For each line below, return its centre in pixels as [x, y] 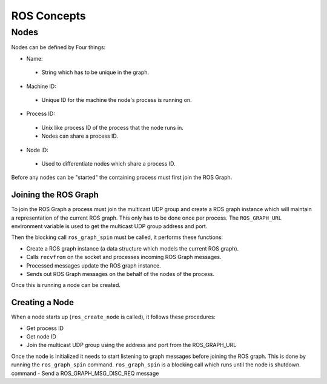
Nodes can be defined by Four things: [58, 47]
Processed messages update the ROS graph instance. [94, 265]
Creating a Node [42, 302]
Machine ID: [41, 86]
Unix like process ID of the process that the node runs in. [113, 127]
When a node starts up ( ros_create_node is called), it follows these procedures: [114, 317]
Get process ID [45, 328]
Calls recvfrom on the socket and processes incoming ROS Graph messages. [124, 257]
